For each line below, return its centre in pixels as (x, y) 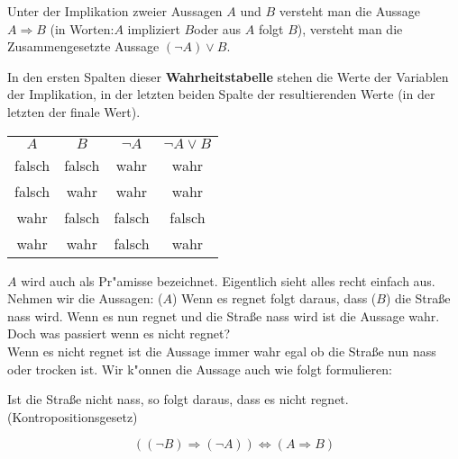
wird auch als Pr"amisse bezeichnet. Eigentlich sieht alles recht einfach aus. (228, 280)
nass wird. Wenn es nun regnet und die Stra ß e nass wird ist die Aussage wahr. (224, 315)
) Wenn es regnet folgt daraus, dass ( (274, 298)
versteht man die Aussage (349, 11)
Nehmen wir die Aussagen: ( (85, 298)
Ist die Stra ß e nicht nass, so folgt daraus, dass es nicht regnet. (178, 399)
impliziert (154, 28)
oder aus (218, 28)
